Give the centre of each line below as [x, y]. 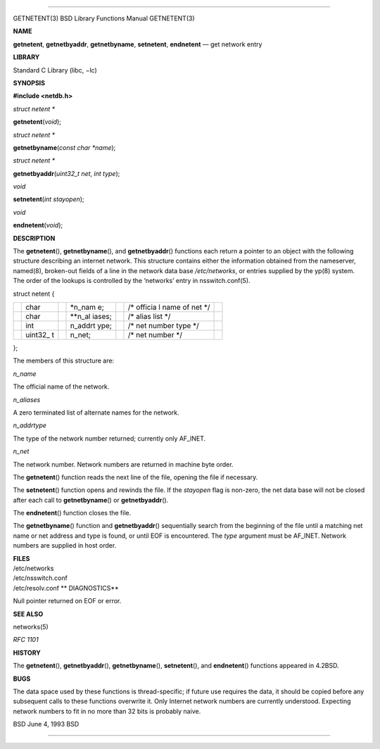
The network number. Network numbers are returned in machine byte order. [123, 464]
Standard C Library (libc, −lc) [55, 70]
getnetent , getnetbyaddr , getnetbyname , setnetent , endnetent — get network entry [138, 44]
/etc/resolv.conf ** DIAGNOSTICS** [66, 588]
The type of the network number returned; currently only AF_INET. [109, 438]
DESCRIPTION [34, 238]
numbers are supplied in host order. [65, 546]
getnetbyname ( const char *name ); [64, 147]
